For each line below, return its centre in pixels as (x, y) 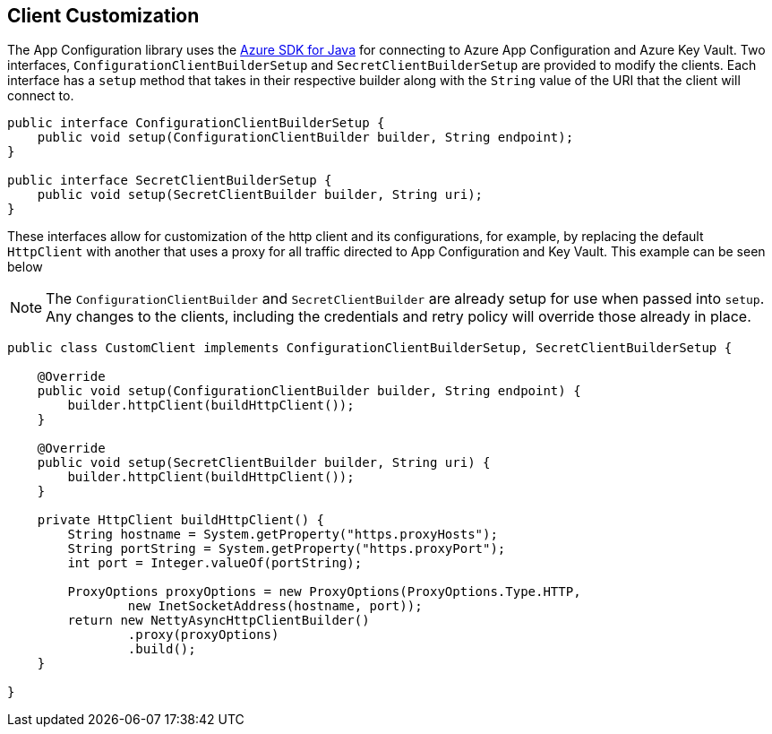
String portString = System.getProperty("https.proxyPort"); (287, 549)
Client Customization (103, 16)
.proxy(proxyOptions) (203, 635)
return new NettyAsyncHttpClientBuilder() (219, 621)
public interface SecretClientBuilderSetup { (170, 181)
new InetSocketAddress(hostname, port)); (275, 606)
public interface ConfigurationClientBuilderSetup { (196, 123)
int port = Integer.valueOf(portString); (215, 563)
